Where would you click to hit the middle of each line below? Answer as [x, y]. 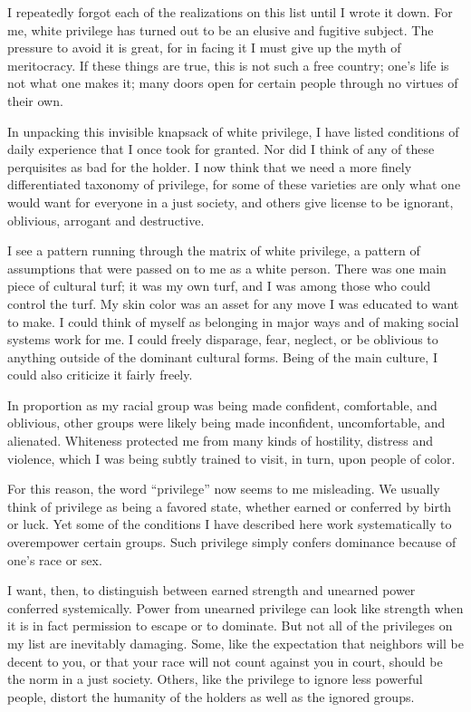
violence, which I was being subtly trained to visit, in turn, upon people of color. [231, 458]
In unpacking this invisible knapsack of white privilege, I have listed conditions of [233, 131]
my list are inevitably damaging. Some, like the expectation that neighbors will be [235, 643]
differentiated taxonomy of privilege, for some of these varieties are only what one [234, 184]
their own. [35, 100]
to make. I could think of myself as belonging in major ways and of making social [233, 321]
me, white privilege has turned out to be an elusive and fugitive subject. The [221, 29]
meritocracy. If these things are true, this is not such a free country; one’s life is [228, 65]
